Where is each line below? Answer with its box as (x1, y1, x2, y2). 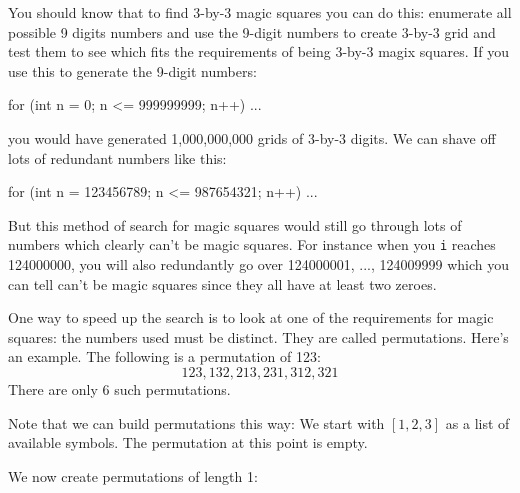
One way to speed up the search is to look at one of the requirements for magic (8, 307, 494, 328)
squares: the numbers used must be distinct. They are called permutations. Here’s (8, 326, 509, 347)
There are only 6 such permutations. (8, 378, 231, 399)
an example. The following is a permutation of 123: (8, 346, 321, 367)
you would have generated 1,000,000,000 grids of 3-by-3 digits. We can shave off (8, 127, 496, 148)
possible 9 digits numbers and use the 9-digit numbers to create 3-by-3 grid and (8, 21, 496, 42)
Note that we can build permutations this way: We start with (8, 412, 385, 433)
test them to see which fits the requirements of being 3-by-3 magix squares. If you (8, 41, 510, 62)
